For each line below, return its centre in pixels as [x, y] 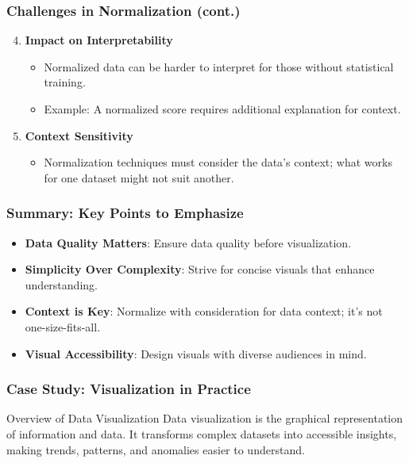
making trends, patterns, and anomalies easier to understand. [156, 449]
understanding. [61, 284]
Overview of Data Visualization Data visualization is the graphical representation [205, 418]
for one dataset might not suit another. [139, 177]
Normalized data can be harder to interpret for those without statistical [219, 66]
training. [65, 82]
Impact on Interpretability [99, 40]
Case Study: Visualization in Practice [129, 389]
